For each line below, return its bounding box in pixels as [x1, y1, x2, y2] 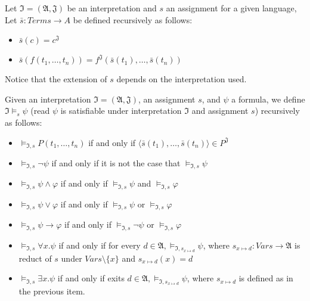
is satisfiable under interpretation [60, 104, 182, 117]
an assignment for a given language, [166, 2, 297, 14]
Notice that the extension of [5, 73, 107, 85]
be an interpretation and [67, 2, 157, 14]
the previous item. [18, 285, 85, 297]
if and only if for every [58, 238, 141, 251]
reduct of [18, 252, 52, 264]
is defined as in [238, 272, 293, 284]
